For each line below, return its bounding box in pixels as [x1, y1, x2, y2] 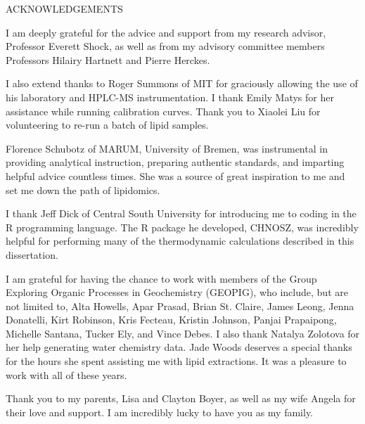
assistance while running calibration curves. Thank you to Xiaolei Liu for [6, 103, 321, 118]
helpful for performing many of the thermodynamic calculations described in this [6, 233, 354, 248]
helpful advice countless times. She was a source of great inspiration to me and [6, 168, 345, 183]
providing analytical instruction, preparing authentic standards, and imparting [6, 155, 345, 169]
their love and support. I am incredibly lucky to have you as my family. [6, 404, 314, 419]
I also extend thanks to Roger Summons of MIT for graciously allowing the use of [6, 76, 358, 91]
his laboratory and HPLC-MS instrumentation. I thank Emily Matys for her [6, 89, 334, 104]
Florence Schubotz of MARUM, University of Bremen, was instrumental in [6, 141, 328, 155]
